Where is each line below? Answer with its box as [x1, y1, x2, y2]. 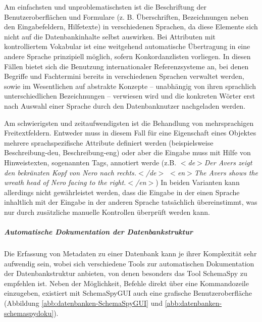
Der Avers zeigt [204, 157, 252, 167]
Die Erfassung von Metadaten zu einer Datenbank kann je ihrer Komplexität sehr [4, 248, 257, 259]
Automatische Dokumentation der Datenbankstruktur [4, 226, 193, 237]
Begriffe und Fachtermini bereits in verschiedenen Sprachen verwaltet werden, [4, 71, 244, 81]
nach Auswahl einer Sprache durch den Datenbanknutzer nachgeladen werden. [4, 100, 246, 111]
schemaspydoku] [4, 307, 54, 318]
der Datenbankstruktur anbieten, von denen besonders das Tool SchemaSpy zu [4, 268, 247, 279]
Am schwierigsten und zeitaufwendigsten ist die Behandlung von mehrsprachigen [4, 117, 254, 128]
